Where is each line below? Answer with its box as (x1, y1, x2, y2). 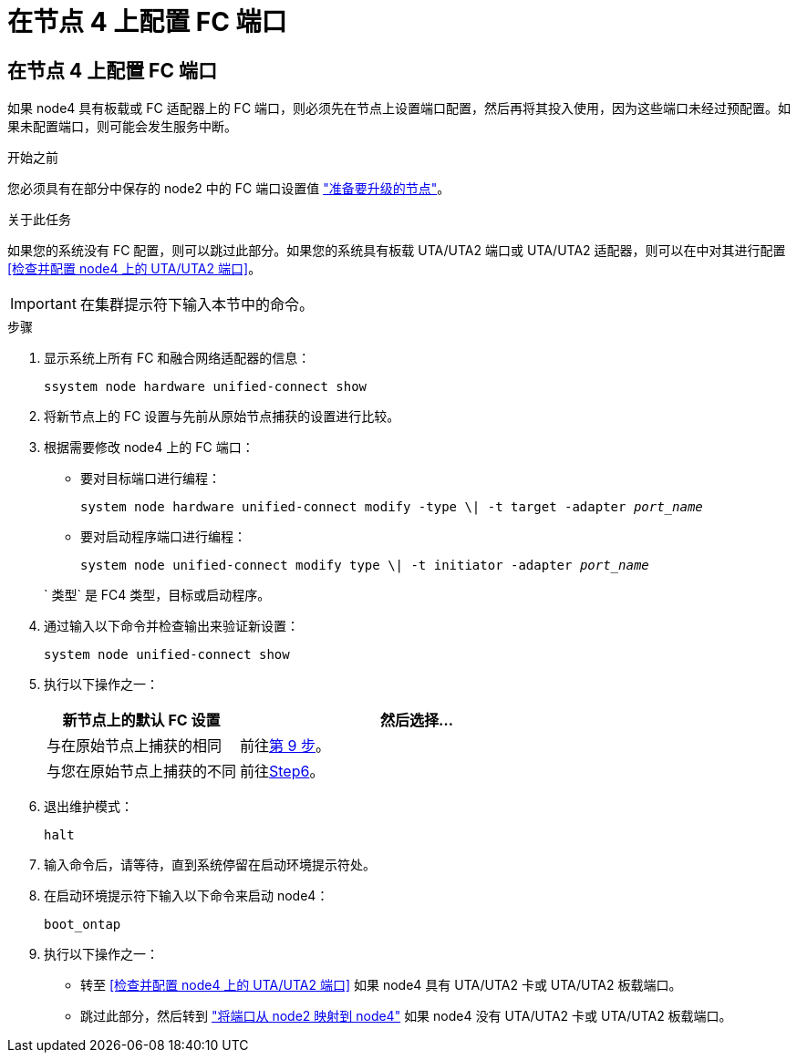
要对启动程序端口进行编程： (80, 529, 246, 545)
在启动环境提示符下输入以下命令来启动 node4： (44, 888, 329, 904)
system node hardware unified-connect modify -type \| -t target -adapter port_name (80, 499, 703, 515)
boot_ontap (44, 917, 121, 932)
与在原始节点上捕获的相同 (47, 736, 223, 756)
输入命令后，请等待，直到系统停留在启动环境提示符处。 (44, 857, 376, 873)
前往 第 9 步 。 (240, 736, 330, 756)
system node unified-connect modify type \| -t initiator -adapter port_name (80, 558, 649, 573)
